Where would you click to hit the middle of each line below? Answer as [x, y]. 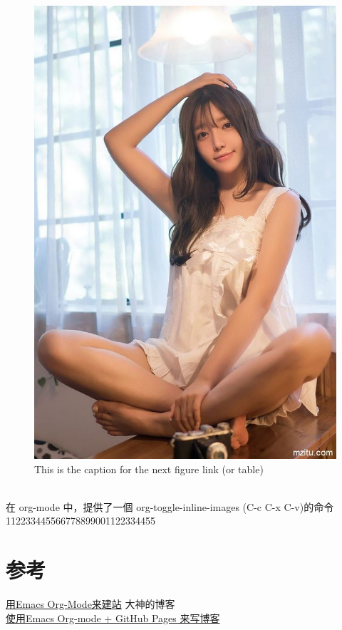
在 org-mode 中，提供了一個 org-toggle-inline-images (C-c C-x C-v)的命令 [170, 506]
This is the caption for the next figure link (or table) [149, 469]
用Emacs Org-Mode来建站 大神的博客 [90, 604]
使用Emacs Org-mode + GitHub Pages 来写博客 [113, 618]
